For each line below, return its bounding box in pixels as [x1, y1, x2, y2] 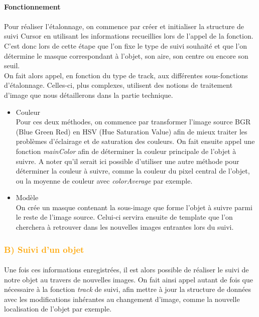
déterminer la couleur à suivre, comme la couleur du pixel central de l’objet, [16, 166, 250, 176]
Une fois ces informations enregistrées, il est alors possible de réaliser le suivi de [4, 264, 249, 275]
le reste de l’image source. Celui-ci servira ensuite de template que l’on [16, 212, 233, 222]
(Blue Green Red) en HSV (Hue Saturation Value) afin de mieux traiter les [16, 126, 247, 136]
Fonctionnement [4, 1, 61, 12]
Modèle [16, 192, 39, 203]
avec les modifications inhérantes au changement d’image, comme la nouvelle [4, 293, 240, 304]
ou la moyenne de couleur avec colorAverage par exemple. [16, 175, 193, 186]
